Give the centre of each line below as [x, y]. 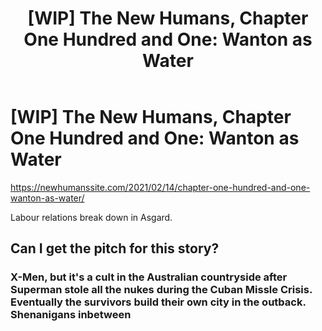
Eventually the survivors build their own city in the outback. [158, 302]
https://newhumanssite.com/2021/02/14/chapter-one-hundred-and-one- [160, 187]
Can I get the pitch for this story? [115, 248]
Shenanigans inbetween [71, 315]
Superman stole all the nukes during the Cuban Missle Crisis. [161, 290]
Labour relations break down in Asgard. [91, 217]
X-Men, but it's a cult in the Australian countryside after [149, 277]
